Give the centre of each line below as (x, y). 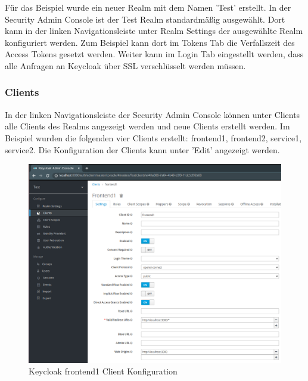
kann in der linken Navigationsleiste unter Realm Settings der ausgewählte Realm (154, 31)
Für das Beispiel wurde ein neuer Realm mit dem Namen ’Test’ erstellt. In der (148, 7)
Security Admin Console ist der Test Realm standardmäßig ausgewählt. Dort (145, 19)
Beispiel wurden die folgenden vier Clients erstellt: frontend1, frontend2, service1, (153, 137)
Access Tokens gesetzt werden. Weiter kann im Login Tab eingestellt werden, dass (154, 54)
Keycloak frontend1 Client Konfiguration (103, 371)
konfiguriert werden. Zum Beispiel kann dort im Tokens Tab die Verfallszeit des (150, 42)
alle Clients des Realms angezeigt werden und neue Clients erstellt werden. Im (147, 126)
